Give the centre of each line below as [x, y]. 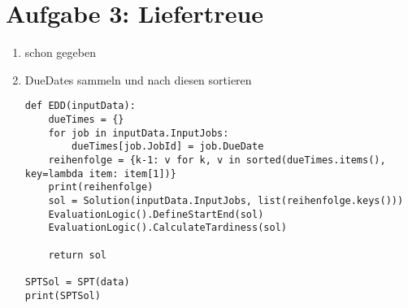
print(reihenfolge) [101, 187]
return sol [78, 255]
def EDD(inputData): [80, 106]
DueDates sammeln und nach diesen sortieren [138, 79]
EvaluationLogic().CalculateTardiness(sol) [167, 228]
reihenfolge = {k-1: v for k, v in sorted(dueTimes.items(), [217, 160]
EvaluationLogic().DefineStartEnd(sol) [156, 214]
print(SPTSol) [63, 295]
